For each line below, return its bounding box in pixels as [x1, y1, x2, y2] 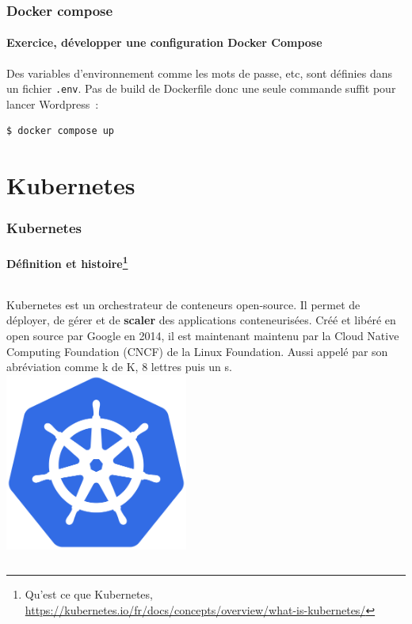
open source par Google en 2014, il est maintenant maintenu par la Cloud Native [6, 327, 399, 343]
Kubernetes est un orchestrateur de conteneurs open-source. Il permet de [6, 296, 360, 312]
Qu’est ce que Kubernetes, [25, 586, 153, 603]
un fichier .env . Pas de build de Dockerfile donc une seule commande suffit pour [6, 80, 396, 97]
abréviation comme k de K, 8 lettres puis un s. [6, 358, 232, 375]
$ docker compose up [6, 125, 115, 137]
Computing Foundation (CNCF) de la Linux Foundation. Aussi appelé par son [6, 343, 388, 359]
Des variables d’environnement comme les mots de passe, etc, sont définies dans [6, 64, 392, 81]
